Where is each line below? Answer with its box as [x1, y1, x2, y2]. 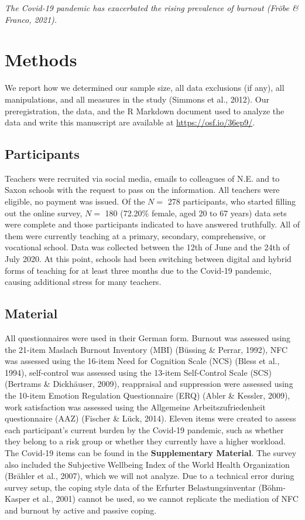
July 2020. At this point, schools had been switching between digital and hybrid [5, 253, 292, 265]
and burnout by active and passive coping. [5, 504, 157, 516]
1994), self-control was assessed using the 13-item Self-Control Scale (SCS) [5, 366, 272, 378]
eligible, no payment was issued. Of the [5, 195, 145, 208]
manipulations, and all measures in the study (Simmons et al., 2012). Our [5, 93, 269, 105]
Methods [5, 47, 77, 72]
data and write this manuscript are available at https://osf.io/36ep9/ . [5, 116, 255, 128]
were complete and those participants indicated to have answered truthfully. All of [5, 218, 300, 230]
